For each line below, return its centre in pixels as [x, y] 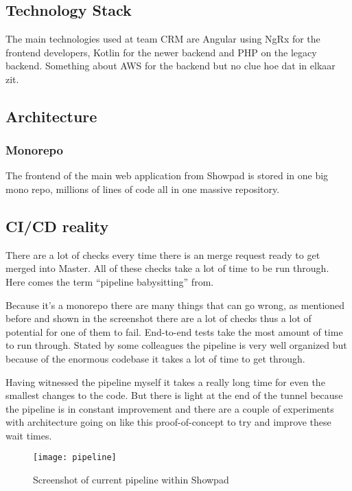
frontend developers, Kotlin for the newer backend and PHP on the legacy [161, 52]
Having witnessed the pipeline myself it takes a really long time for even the [165, 381]
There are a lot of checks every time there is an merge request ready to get [163, 254]
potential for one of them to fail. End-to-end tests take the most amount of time [174, 331]
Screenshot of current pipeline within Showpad [131, 480]
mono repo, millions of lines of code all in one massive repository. [143, 189]
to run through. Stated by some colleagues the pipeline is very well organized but [176, 345]
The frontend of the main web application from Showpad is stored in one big [167, 175]
